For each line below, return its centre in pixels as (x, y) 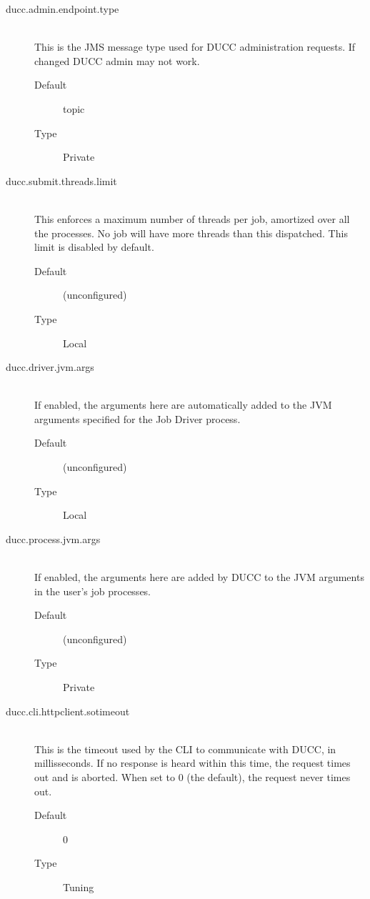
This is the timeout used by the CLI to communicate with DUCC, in (185, 749)
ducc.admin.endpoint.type (62, 9)
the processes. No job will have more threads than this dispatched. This (191, 233)
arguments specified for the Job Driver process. (137, 418)
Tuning (79, 886)
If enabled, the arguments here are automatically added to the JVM (183, 405)
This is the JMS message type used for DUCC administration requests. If (195, 47)
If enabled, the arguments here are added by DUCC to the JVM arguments (199, 577)
